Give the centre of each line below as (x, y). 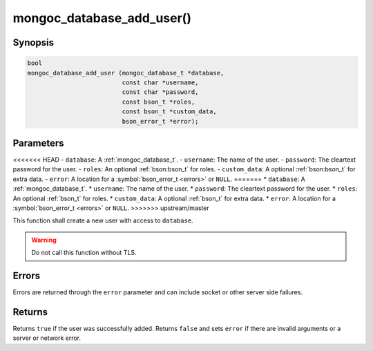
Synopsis (34, 42)
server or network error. (47, 338)
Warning (44, 240)
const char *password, (160, 92)
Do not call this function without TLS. (84, 253)
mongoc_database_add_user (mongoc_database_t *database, (126, 73)
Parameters (38, 143)
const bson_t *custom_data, (169, 112)
